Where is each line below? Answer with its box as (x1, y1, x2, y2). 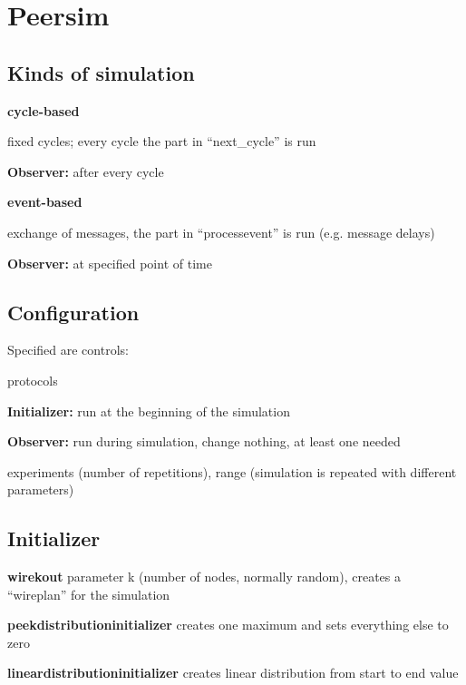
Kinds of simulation (7, 58, 195, 86)
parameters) (7, 480, 74, 499)
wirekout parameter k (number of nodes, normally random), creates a (7, 567, 401, 586)
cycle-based (7, 101, 80, 120)
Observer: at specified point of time (7, 253, 212, 272)
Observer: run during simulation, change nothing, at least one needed (7, 432, 401, 451)
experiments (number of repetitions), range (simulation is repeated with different (7, 462, 457, 481)
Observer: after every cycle (7, 161, 164, 181)
